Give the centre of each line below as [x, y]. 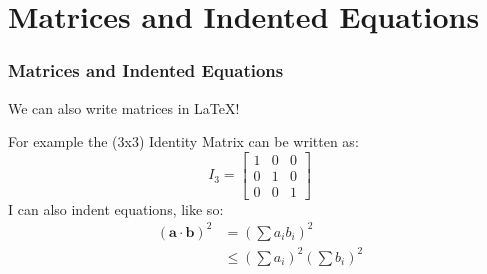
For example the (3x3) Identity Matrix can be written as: [183, 141]
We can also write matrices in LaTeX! [124, 107]
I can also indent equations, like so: [116, 208]
